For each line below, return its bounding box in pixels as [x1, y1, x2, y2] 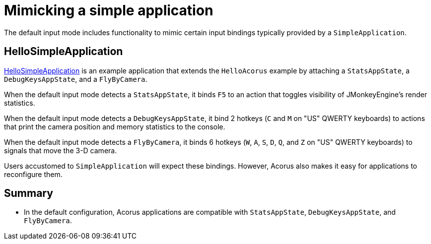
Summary [4, 187, 53, 200]
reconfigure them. [4, 170, 63, 179]
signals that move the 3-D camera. [4, 146, 117, 155]
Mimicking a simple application [4, 2, 214, 19]
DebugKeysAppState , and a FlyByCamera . [4, 74, 147, 83]
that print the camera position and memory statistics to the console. [4, 122, 225, 131]
